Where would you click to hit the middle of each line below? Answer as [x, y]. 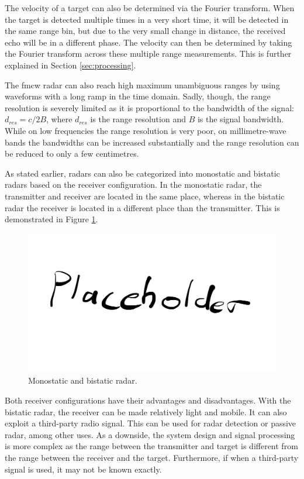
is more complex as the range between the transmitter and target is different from [151, 446]
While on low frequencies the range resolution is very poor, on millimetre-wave [146, 130]
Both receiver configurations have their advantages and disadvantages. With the [148, 400]
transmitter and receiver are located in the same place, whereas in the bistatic [145, 196]
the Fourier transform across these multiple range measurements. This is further [148, 54]
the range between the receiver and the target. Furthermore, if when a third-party [152, 457]
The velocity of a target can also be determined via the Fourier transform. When [150, 8]
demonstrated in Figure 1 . [51, 219]
